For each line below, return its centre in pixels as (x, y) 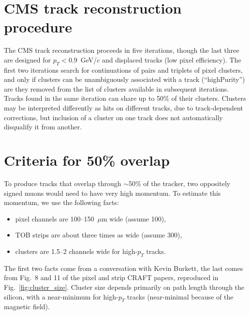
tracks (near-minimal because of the (180, 296)
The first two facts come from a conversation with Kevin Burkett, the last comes (124, 268)
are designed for (27, 59)
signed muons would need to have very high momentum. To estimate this (112, 193)
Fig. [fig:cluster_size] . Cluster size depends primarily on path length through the (124, 287)
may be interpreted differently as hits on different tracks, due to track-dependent (124, 108)
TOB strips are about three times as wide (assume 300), (99, 235)
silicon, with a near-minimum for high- (61, 296)
